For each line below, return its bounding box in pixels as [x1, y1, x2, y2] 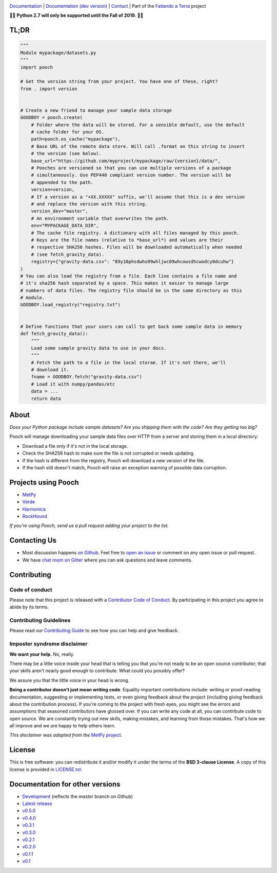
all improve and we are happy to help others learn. [9, 723, 115, 729]
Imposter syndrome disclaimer [9, 640, 88, 648]
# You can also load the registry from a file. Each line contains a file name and [20, 273, 237, 279]
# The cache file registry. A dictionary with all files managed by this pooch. [31, 230, 240, 236]
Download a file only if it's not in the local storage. [22, 443, 128, 449]
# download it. [31, 366, 69, 373]
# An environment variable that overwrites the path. [31, 215, 169, 221]
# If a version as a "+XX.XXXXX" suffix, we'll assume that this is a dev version [31, 194, 245, 200]
